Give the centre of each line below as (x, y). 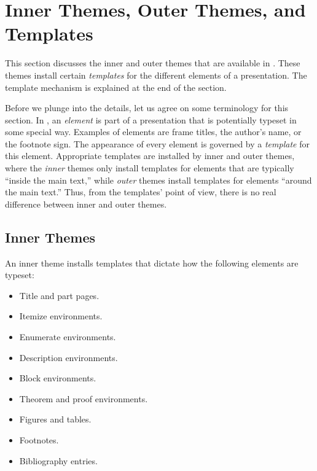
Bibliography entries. (58, 460)
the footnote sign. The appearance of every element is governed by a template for (157, 143)
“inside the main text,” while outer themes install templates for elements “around (158, 180)
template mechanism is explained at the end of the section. (116, 87)
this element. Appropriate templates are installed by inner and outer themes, (150, 156)
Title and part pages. (59, 295)
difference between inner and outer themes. (86, 204)
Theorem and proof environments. (84, 398)
